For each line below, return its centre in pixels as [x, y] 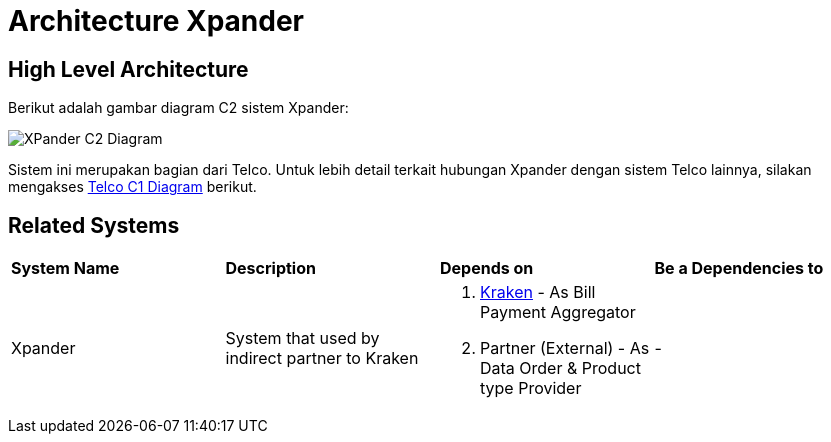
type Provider [531, 388]
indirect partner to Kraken [322, 358]
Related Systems [94, 225]
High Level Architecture [128, 69]
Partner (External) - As [565, 348]
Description [270, 268]
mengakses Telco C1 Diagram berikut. [132, 187]
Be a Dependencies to [739, 268]
